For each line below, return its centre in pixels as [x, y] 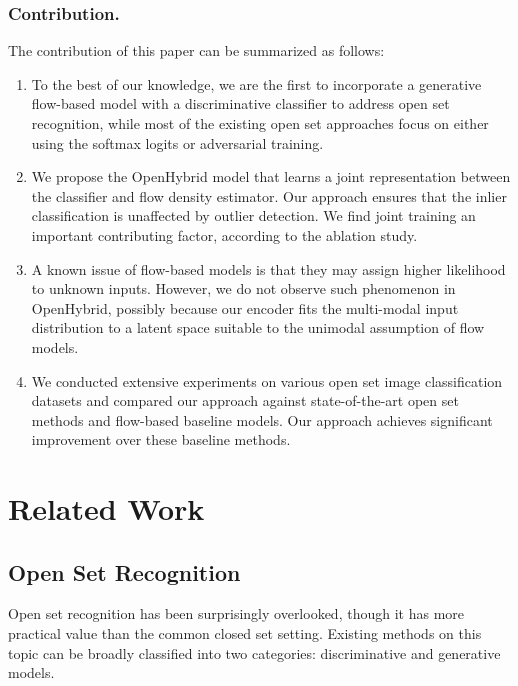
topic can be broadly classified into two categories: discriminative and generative [254, 652]
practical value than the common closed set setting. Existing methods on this [245, 633]
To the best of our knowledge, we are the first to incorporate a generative [256, 83]
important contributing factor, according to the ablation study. [224, 234]
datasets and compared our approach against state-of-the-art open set [245, 400]
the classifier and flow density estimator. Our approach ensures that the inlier [269, 195]
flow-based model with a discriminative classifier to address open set [240, 103]
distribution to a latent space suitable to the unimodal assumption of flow [258, 327]
